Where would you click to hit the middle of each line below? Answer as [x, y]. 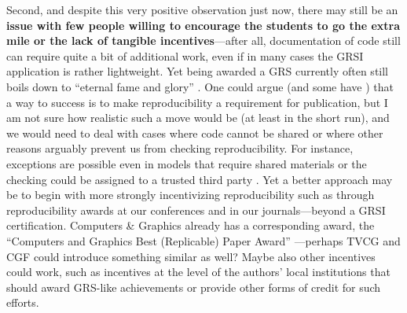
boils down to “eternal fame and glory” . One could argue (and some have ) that [200, 86]
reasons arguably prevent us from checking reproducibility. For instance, [180, 148]
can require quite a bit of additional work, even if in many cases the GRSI [185, 55]
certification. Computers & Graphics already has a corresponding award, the [191, 225]
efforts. [23, 302]
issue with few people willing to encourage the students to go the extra [203, 25]
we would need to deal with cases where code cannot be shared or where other [195, 133]
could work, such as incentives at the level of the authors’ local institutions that [198, 272]
